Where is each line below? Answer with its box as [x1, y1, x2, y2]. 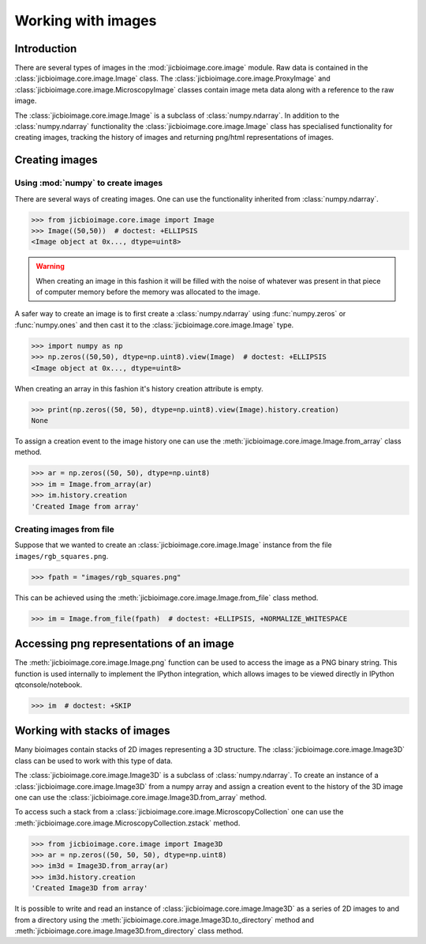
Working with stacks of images [14, 724, 170, 738]
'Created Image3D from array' [31, 884, 148, 893]
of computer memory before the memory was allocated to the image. [35, 287, 260, 296]
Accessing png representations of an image [14, 637, 234, 651]
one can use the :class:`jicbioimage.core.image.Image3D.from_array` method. [14, 792, 267, 802]
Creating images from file [14, 523, 114, 534]
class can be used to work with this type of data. [14, 756, 173, 765]
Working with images [14, 12, 157, 29]
